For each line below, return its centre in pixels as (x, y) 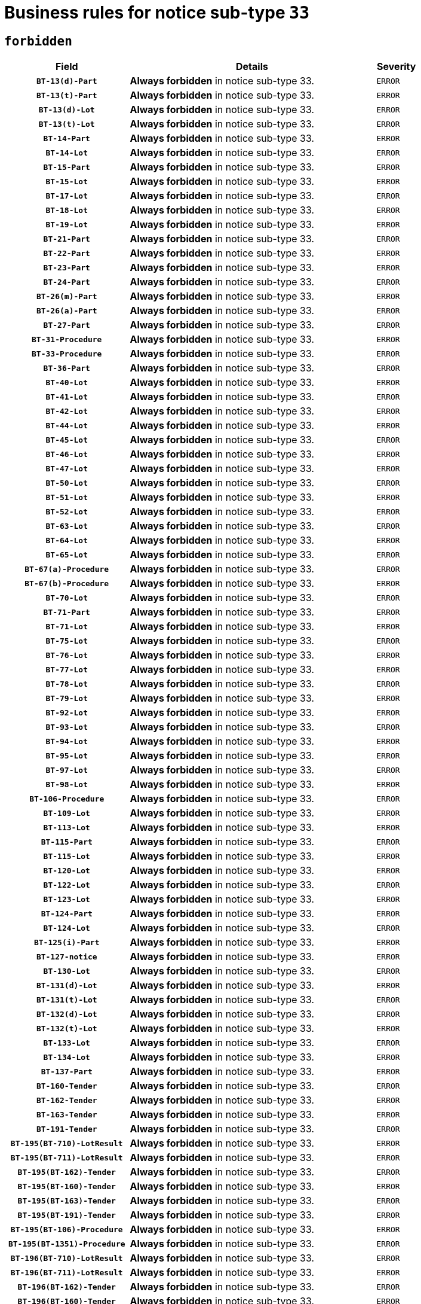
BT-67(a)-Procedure (67, 569)
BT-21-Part (67, 239)
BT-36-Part (67, 368)
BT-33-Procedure (67, 354)
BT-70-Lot (67, 598)
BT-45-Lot (67, 440)
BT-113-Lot (67, 827)
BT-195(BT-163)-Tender (67, 1201)
